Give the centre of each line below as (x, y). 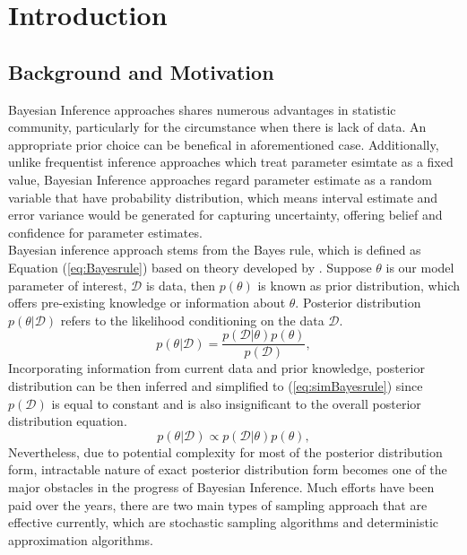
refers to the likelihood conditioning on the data (192, 320)
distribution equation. (68, 421)
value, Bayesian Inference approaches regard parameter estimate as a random (220, 179)
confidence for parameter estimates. (105, 232)
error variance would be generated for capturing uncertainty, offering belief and (225, 215)
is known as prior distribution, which (359, 285)
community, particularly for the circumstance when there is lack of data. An (217, 127)
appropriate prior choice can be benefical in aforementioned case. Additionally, (224, 144)
